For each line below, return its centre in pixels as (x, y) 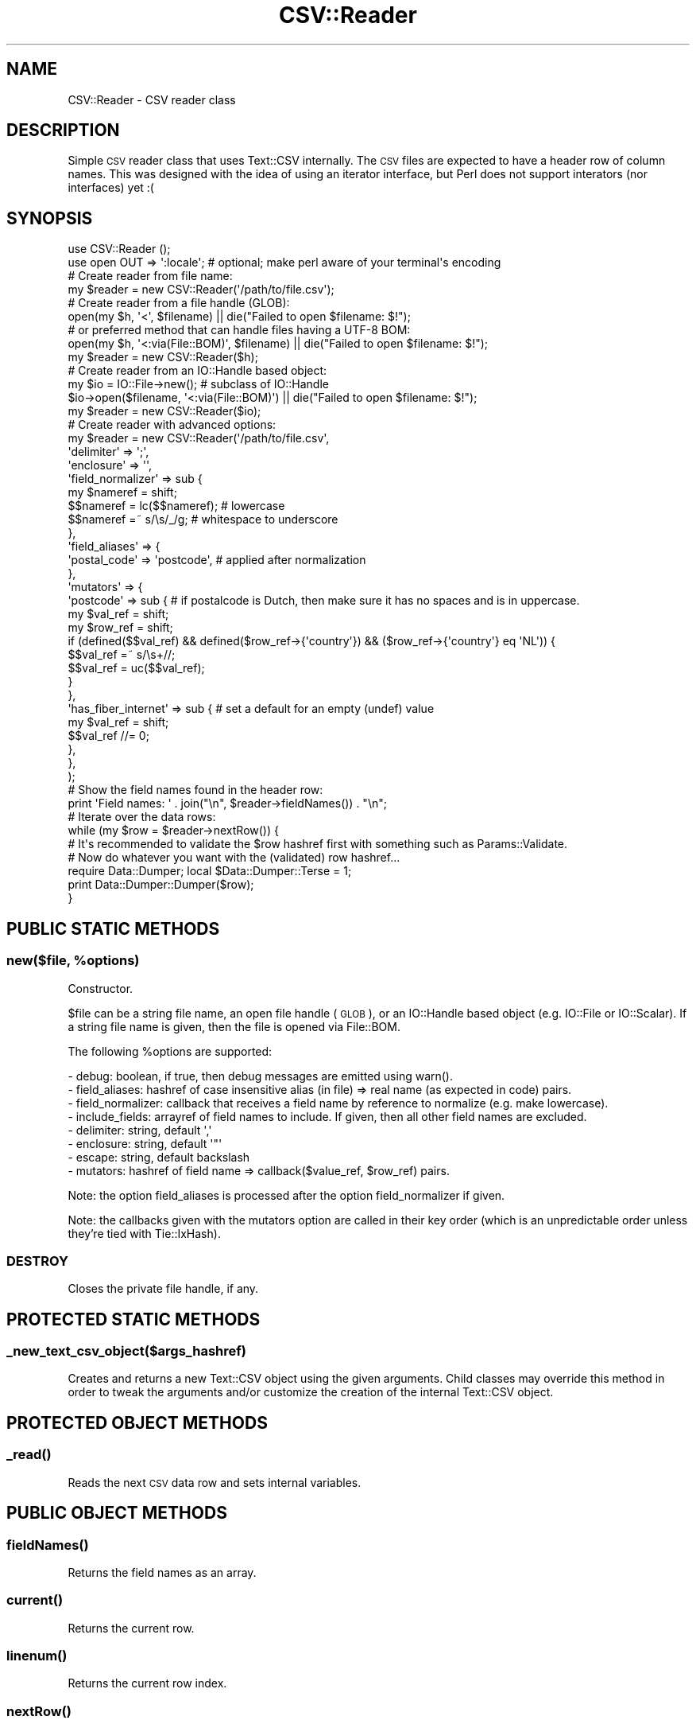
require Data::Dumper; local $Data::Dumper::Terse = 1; (210, 871)
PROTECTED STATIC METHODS (133, 1319)
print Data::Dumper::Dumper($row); (161, 885)
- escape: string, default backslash (159, 1157)
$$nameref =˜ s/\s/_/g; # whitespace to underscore (203, 520)
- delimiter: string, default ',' (140, 1130)
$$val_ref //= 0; (108, 736)
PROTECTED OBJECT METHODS (137, 1422)
